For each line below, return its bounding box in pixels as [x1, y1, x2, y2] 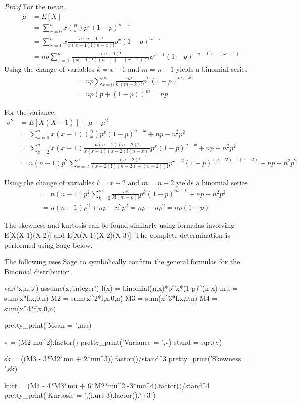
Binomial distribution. [4, 266, 72, 276]
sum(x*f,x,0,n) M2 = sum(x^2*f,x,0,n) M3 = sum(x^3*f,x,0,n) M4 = [4, 292, 218, 303]
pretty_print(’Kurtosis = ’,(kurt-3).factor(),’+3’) [4, 390, 156, 400]
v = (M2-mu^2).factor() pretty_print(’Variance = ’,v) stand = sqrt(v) [4, 336, 222, 347]
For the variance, [4, 107, 56, 117]
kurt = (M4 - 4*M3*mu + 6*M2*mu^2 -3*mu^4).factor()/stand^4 [4, 380, 210, 390]
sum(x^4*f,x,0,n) [4, 302, 56, 313]
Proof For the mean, [4, 1, 66, 11]
